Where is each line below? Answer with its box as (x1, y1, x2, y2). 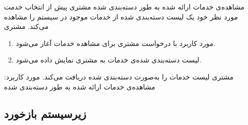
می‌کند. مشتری (4, 21, 48, 31)
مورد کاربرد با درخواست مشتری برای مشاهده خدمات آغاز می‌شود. (15, 37, 215, 48)
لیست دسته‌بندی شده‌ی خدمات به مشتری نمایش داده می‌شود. (15, 54, 201, 65)
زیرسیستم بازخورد (4, 105, 86, 121)
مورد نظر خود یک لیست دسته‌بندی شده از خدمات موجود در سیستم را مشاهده (4, 11, 238, 21)
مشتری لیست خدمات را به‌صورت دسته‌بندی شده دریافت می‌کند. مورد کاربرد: (4, 71, 233, 81)
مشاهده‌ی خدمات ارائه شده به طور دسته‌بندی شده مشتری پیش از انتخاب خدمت (4, 1, 244, 11)
